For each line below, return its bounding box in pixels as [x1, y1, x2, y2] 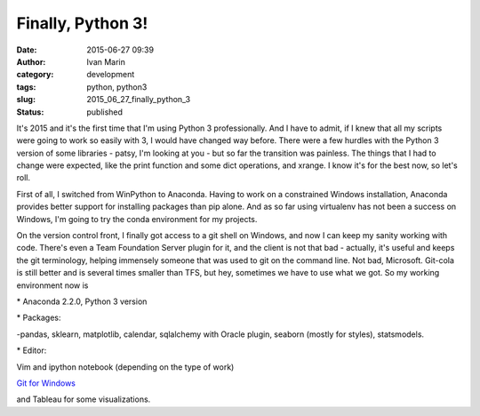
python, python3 [86, 81, 148, 92]
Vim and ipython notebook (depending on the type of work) [16, 361, 235, 372]
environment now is [16, 280, 89, 291]
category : [16, 69, 54, 80]
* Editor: [16, 345, 47, 356]
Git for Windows [16, 378, 76, 388]
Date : [16, 44, 37, 55]
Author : [16, 56, 46, 67]
